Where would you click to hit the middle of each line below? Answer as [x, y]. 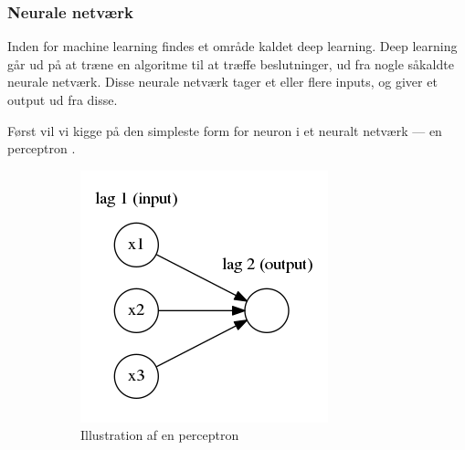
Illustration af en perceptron [160, 435]
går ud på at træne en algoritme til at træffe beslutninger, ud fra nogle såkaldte [231, 63]
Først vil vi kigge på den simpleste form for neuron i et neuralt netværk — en [225, 130]
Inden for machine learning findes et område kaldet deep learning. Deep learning [232, 46]
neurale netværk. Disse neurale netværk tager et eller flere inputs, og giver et [222, 82]
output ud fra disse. [63, 99]
